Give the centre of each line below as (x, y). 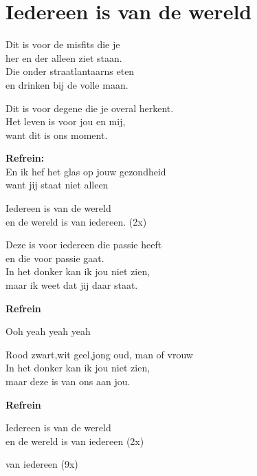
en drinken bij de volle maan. (67, 84)
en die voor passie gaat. (55, 258)
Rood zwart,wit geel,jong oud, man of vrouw (99, 354)
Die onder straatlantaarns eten (70, 71)
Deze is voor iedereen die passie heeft (84, 245)
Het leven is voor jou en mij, (66, 121)
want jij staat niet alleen (57, 185)
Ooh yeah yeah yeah (48, 331)
